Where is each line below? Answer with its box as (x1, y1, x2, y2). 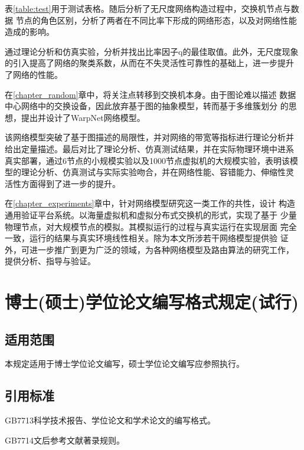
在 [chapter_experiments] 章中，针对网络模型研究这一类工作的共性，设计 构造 (5, 197, 296, 209)
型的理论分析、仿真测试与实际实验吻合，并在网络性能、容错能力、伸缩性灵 (5, 166, 294, 178)
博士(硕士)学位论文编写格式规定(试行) (5, 290, 299, 314)
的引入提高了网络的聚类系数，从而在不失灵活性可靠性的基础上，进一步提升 (5, 57, 294, 69)
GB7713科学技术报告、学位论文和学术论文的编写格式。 (5, 414, 215, 426)
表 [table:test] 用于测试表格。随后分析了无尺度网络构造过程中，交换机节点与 (5, 2, 291, 14)
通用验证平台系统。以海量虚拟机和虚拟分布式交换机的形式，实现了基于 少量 (5, 208, 297, 221)
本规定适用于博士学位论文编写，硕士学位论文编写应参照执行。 (5, 357, 244, 370)
